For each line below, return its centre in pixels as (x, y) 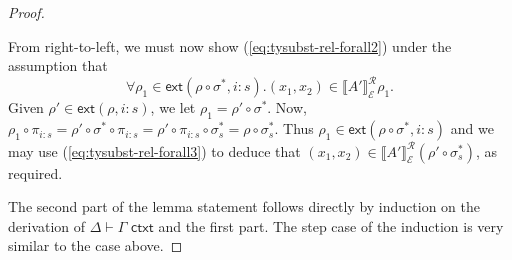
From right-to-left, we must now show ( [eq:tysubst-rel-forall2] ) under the (230, 45)
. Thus (294, 128)
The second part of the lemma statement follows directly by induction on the (244, 206)
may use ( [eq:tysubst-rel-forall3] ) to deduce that (154, 150)
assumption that (58, 65)
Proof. (26, 12)
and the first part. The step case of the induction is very (331, 225)
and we (472, 128)
